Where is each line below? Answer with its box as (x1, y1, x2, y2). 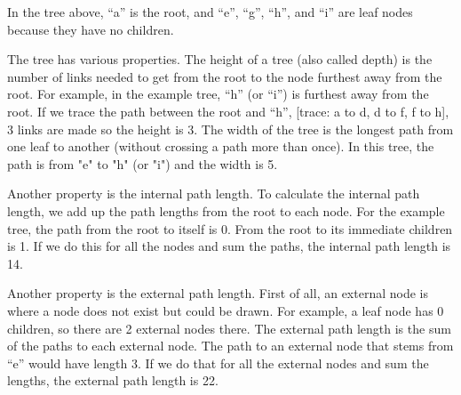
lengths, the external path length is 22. (7, 371, 219, 390)
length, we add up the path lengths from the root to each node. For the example (7, 201, 445, 220)
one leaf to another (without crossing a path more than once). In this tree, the (7, 137, 434, 156)
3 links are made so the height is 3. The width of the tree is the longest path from (7, 119, 454, 138)
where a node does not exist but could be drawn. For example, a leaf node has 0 (7, 301, 444, 319)
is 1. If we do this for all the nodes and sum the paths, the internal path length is (7, 237, 451, 255)
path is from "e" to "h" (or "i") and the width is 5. (7, 154, 278, 173)
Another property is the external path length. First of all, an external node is (7, 284, 428, 302)
